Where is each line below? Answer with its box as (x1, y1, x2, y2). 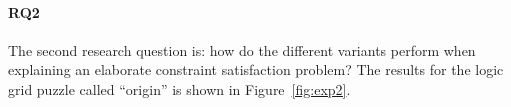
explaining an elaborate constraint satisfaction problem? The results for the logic (8, 59, 504, 80)
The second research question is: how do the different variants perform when (8, 39, 476, 60)
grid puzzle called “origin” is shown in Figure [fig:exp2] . (8, 78, 351, 99)
